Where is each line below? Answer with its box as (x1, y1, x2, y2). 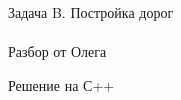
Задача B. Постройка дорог (8, 2, 174, 22)
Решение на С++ (8, 74, 115, 95)
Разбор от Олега (8, 41, 107, 62)
